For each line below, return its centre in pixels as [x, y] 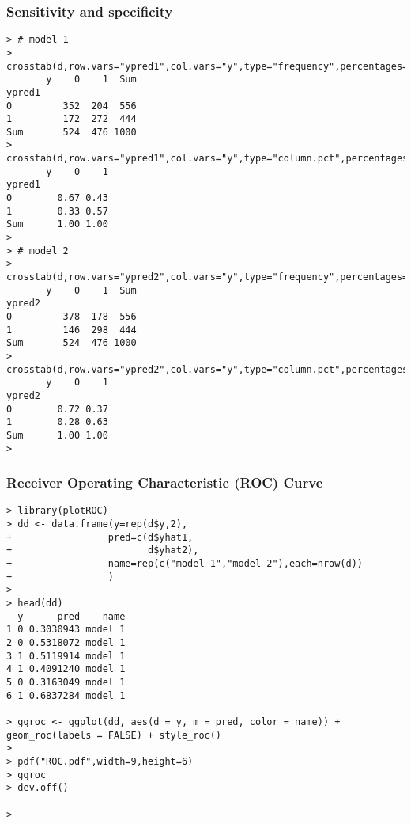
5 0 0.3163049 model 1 [66, 682]
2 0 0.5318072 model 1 [66, 643]
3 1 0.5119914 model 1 [66, 656]
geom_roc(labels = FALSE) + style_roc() [114, 735]
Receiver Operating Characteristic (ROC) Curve [165, 482]
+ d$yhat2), [103, 551]
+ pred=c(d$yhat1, [100, 537]
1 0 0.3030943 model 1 [66, 630]
